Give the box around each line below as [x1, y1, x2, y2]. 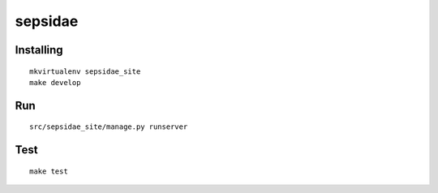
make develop [29, 78, 81, 87]
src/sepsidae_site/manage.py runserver [29, 122, 188, 131]
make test [29, 166, 68, 176]
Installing [15, 43, 64, 57]
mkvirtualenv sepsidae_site [29, 66, 141, 76]
